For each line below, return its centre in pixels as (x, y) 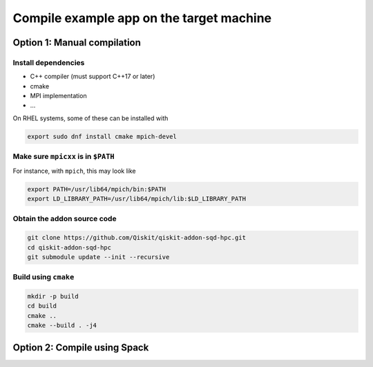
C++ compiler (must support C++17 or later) (93, 77)
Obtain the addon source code (65, 219)
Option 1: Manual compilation (77, 43)
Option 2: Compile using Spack (81, 347)
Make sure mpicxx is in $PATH (64, 157)
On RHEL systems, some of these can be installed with (90, 118)
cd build (42, 306)
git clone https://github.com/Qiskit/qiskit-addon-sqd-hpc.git (137, 238)
